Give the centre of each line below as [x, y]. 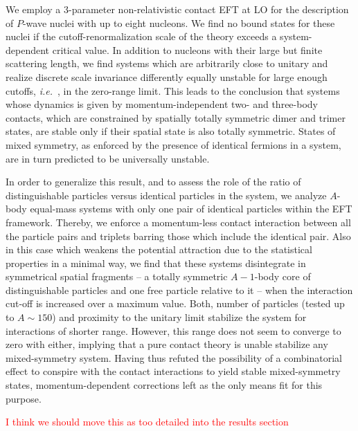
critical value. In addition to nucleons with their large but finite [187, 49]
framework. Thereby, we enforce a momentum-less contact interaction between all [178, 222]
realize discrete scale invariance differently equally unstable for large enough [167, 76]
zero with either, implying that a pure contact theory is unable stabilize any [167, 344]
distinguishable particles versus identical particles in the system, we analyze [166, 195]
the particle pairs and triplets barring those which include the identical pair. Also [178, 236]
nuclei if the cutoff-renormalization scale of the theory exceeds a [141, 36]
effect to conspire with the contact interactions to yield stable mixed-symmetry [173, 371]
